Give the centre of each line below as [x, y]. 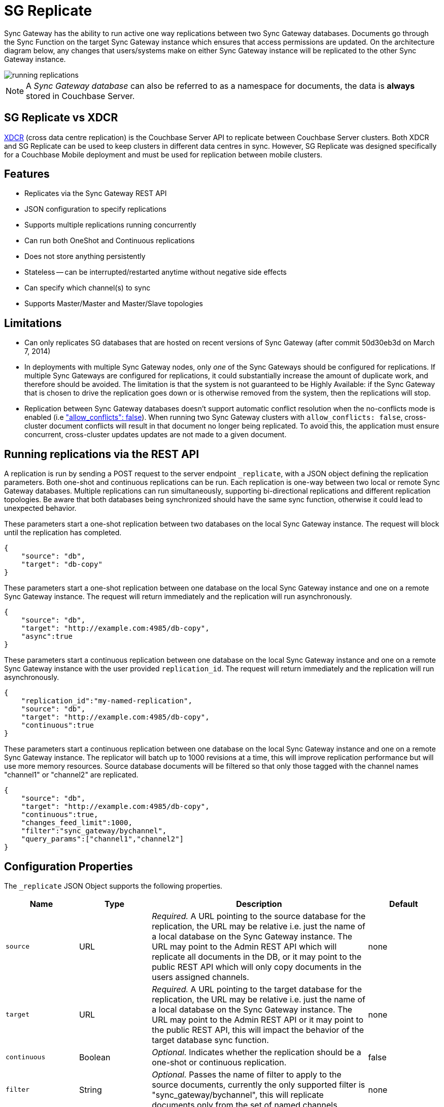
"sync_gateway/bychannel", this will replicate [238, 1095]
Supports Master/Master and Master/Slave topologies [114, 304]
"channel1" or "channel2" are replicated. [71, 775]
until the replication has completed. [63, 533]
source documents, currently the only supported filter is [259, 1084]
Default [403, 904]
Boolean [95, 1057]
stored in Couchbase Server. [80, 96]
